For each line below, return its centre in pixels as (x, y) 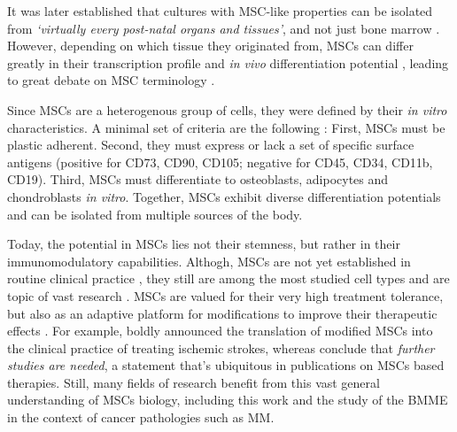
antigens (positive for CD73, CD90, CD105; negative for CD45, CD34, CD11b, (220, 162)
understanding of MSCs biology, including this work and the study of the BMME (228, 400)
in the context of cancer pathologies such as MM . (141, 417)
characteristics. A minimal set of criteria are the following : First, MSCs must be (226, 127)
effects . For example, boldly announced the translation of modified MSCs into (220, 331)
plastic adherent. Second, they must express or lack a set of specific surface (211, 145)
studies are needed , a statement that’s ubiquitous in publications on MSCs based (226, 365)
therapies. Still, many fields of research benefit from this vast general (194, 382)
